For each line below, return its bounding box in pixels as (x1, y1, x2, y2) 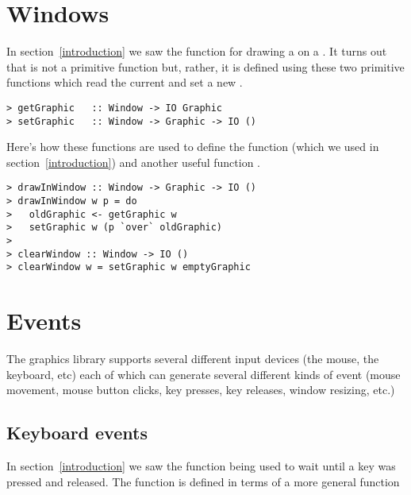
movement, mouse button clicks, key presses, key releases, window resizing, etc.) (6, 381, 395, 398)
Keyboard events (6, 420, 148, 445)
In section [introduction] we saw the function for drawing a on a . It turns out (6, 43, 387, 60)
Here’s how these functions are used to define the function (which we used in (6, 138, 379, 155)
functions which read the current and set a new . (6, 74, 243, 91)
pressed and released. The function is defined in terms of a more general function (6, 473, 400, 489)
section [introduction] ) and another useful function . (6, 153, 260, 170)
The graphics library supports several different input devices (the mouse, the (6, 350, 379, 367)
